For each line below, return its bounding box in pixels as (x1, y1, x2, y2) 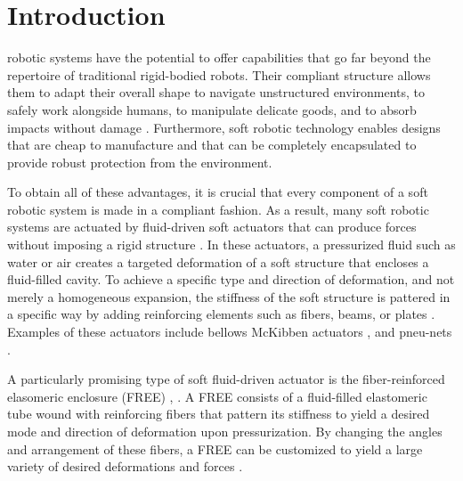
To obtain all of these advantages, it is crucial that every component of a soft (7, 183, 428, 201)
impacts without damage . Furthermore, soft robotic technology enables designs (7, 118, 441, 136)
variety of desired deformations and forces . (7, 457, 243, 476)
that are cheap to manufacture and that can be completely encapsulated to (7, 135, 417, 154)
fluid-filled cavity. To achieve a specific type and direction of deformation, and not (7, 270, 455, 289)
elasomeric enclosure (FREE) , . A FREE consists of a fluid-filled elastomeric (7, 387, 427, 405)
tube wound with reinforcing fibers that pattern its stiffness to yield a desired (7, 404, 430, 423)
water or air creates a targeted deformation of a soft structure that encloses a (7, 252, 429, 271)
